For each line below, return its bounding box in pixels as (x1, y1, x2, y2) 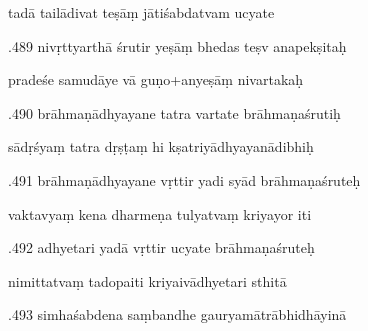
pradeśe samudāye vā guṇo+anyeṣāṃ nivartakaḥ (8, 69, 304, 90)
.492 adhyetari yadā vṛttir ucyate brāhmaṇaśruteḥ (8, 237, 315, 258)
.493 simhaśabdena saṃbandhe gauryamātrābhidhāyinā (8, 304, 347, 325)
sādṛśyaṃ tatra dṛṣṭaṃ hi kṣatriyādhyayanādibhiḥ (8, 136, 314, 157)
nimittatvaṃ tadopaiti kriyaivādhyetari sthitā (8, 270, 287, 291)
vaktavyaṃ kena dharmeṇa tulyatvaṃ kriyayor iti (8, 203, 312, 224)
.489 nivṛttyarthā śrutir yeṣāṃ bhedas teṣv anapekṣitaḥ (8, 35, 347, 56)
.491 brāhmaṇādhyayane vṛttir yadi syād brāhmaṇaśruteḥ (8, 169, 361, 190)
